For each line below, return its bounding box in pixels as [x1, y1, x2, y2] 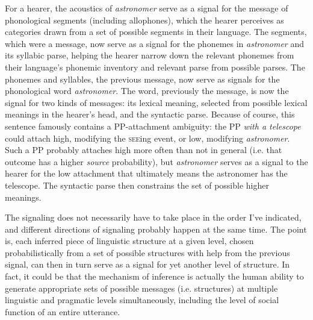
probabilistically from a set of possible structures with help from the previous [5, 246, 290, 259]
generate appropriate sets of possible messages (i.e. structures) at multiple [5, 281, 278, 294]
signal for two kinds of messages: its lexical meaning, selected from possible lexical [5, 96, 308, 108]
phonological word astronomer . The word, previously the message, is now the [5, 84, 289, 97]
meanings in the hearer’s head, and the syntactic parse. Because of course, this [5, 108, 295, 121]
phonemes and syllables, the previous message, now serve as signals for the [5, 72, 280, 85]
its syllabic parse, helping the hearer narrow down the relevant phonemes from [5, 49, 294, 61]
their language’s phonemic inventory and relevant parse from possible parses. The [5, 60, 305, 73]
